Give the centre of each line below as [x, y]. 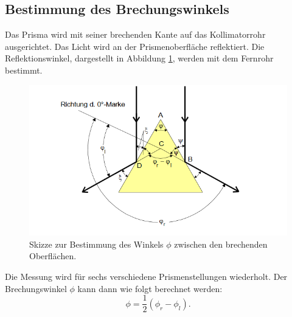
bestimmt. [24, 70]
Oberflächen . [53, 256]
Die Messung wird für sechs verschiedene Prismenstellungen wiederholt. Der [146, 277]
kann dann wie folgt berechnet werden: [150, 288]
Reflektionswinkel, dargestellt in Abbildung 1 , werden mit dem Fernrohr [139, 58]
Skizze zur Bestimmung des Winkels [96, 244]
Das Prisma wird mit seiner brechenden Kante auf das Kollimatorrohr [135, 34]
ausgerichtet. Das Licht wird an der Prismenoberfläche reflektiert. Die [135, 46]
